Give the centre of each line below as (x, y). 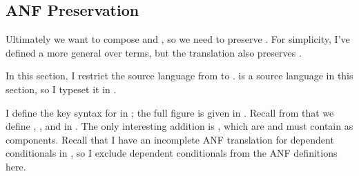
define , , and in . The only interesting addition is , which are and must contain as (179, 126)
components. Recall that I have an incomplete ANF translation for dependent (170, 139)
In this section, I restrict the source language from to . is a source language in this (179, 76)
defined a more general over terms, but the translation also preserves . (154, 52)
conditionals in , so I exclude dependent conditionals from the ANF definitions (172, 153)
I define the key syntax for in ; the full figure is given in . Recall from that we (170, 112)
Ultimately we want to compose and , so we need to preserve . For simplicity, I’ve (178, 39)
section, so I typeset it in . (61, 89)
